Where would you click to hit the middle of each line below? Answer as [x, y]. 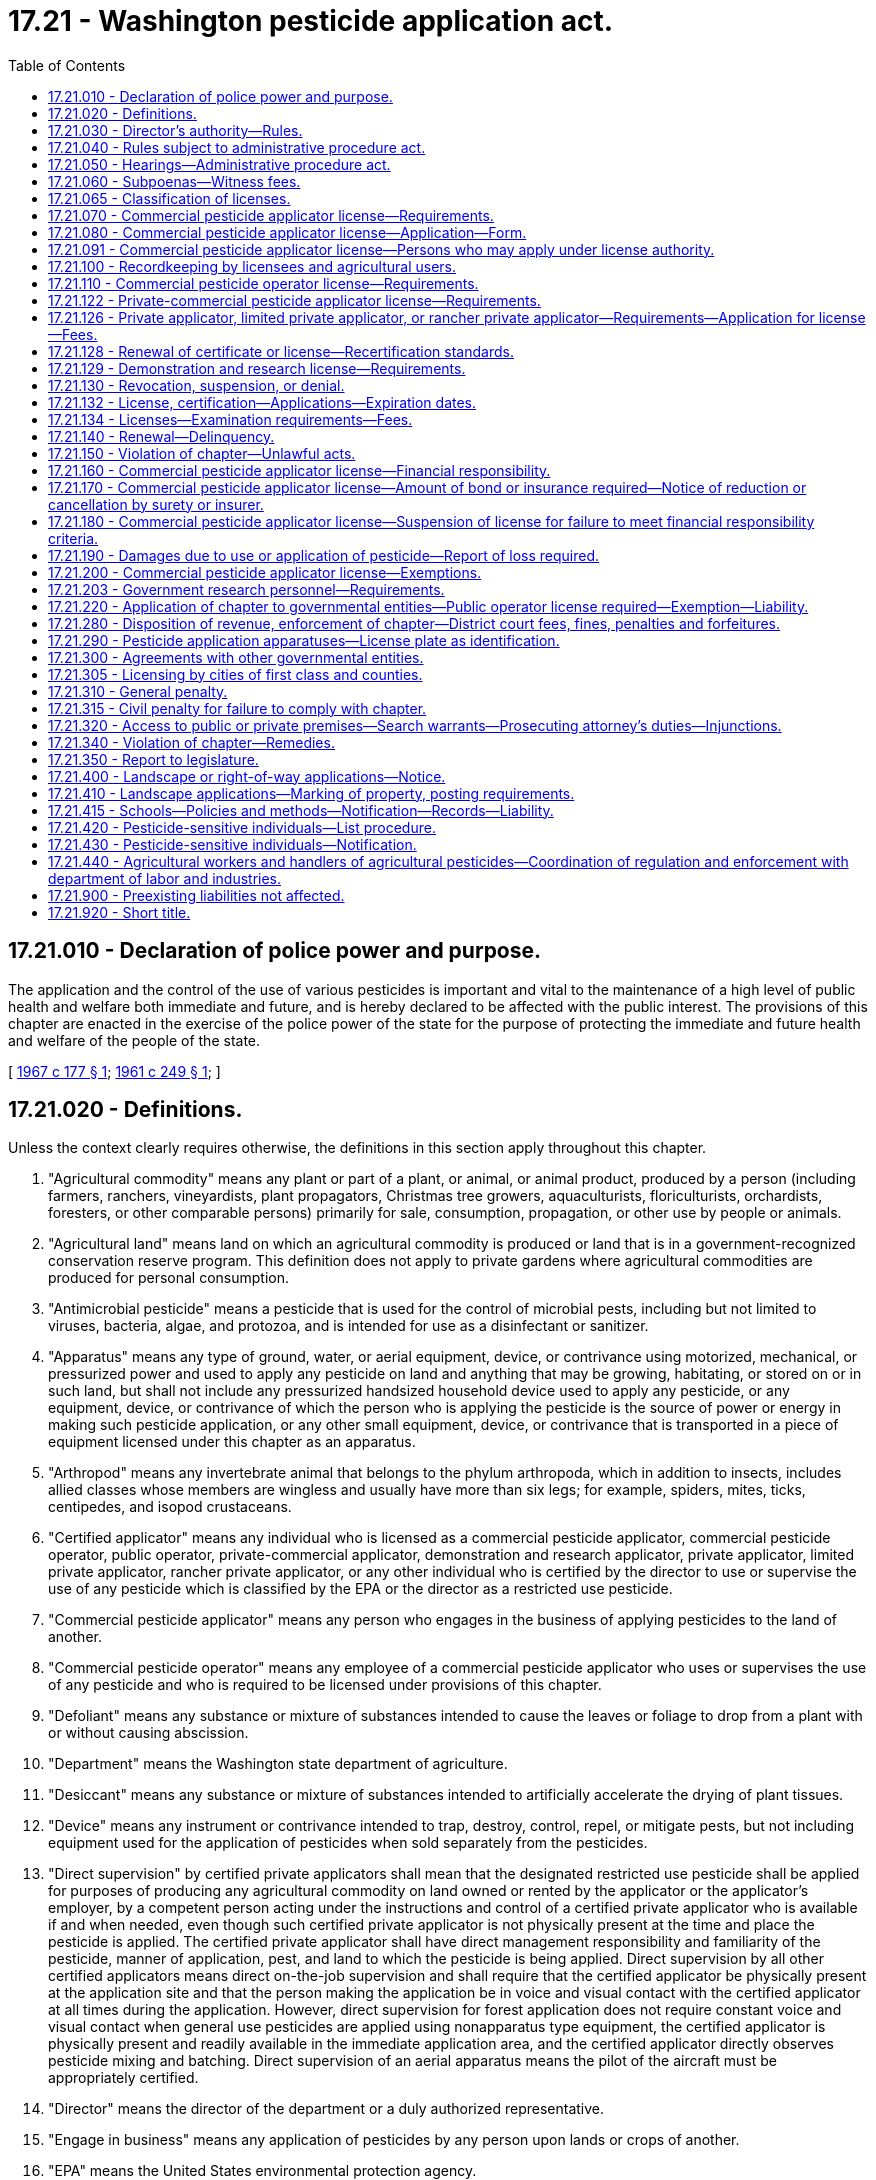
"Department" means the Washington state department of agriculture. [278, 1764]
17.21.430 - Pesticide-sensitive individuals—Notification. [232, 844]
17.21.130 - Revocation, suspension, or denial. [196, 385]
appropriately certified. [123, 2078]
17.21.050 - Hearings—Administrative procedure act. [219, 164]
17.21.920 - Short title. [119, 912]
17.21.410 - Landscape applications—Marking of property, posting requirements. [311, 793]
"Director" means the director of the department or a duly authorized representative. [326, 2109]
